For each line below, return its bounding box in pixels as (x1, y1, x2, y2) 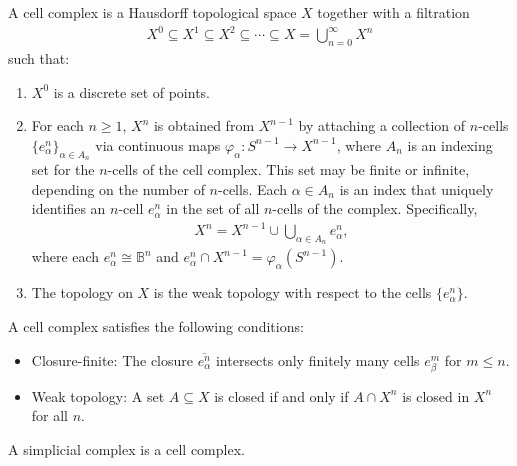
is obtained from (153, 115, 255, 136)
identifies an (31, 198, 106, 219)
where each (31, 246, 100, 267)
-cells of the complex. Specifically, (272, 198, 478, 219)
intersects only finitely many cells (215, 349, 420, 370)
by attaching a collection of (298, 115, 466, 136)
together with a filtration (317, 2, 470, 22)
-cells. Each (218, 178, 288, 199)
